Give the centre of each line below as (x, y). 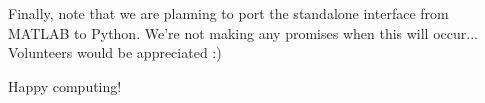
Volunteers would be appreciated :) (115, 52)
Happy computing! (65, 85)
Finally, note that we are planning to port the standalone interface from (228, 13)
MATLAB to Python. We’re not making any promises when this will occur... (243, 32)
